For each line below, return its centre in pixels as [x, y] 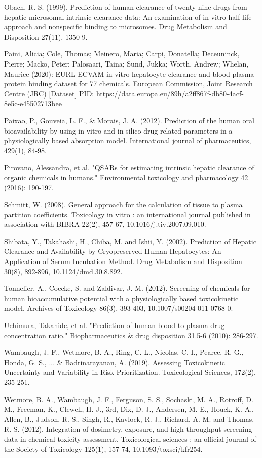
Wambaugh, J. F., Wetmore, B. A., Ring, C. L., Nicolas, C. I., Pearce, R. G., [124, 352]
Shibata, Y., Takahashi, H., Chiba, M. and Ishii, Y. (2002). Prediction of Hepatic [130, 241]
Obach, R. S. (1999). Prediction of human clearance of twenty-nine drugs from [126, 7]
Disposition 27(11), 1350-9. [46, 36]
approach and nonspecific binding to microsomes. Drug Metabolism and [116, 27]
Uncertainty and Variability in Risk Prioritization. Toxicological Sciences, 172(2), [130, 372]
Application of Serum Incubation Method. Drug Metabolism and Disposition [123, 261]
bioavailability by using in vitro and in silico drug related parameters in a [118, 130]
